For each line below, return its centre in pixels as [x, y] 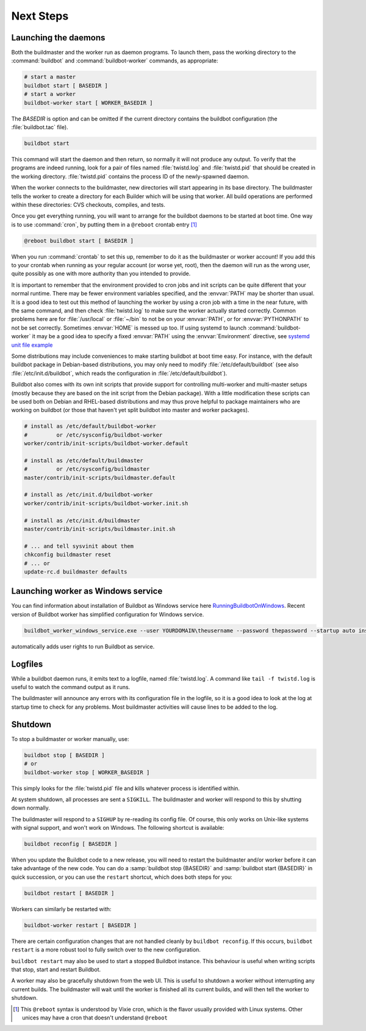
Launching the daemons [58, 38]
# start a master [50, 77]
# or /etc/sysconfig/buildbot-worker [93, 435]
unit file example [32, 345]
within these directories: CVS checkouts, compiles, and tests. [88, 204]
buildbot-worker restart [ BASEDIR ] [81, 925]
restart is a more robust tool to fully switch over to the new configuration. [106, 950]
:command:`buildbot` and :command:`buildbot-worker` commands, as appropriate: [115, 61]
